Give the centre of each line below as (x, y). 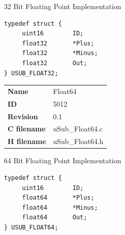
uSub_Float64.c (78, 129)
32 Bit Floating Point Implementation (63, 6)
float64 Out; (54, 218)
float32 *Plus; (58, 43)
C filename (27, 129)
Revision (23, 116)
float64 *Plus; (58, 198)
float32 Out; (54, 63)
